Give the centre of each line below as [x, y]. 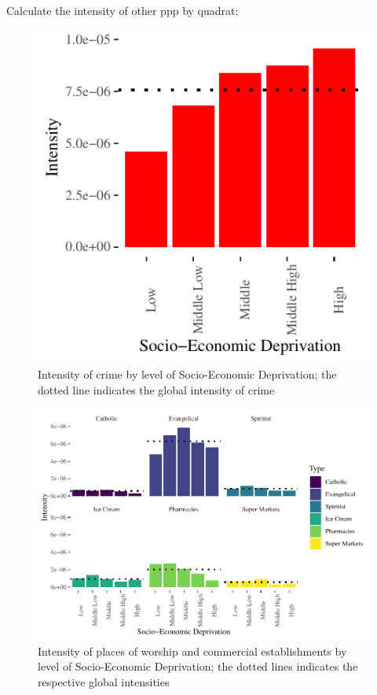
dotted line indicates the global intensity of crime [156, 389]
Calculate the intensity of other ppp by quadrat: [123, 10]
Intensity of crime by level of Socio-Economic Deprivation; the [187, 374]
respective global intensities [104, 681]
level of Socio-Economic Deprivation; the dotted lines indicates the [198, 666]
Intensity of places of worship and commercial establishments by [192, 651]
